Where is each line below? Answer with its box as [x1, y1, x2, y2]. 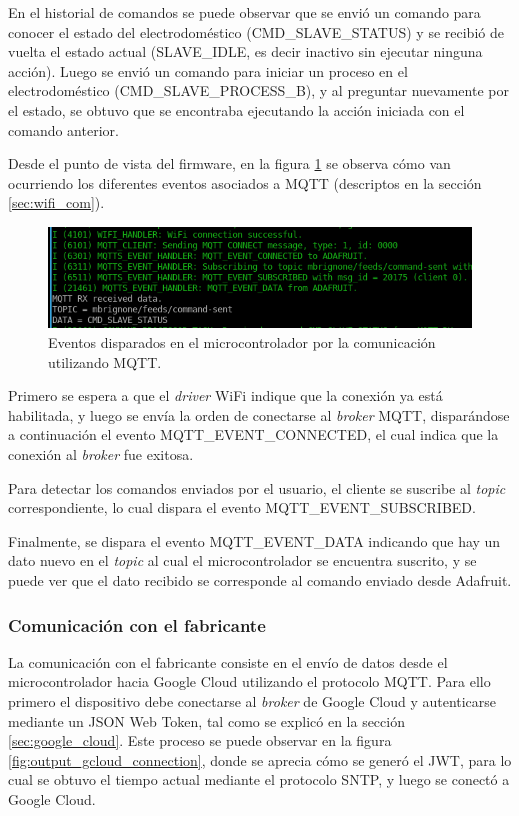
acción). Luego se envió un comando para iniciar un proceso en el [8, 60, 408, 81]
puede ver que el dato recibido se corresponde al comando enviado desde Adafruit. [8, 569, 512, 590]
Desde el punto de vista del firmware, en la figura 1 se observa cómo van [8, 153, 451, 174]
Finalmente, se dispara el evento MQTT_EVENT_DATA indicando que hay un [8, 530, 501, 551]
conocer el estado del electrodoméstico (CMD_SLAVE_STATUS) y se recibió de [8, 21, 504, 42]
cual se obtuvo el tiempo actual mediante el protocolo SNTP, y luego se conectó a [8, 769, 510, 790]
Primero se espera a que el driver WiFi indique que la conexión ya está [8, 385, 443, 406]
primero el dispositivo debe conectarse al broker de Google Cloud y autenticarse [8, 690, 497, 711]
